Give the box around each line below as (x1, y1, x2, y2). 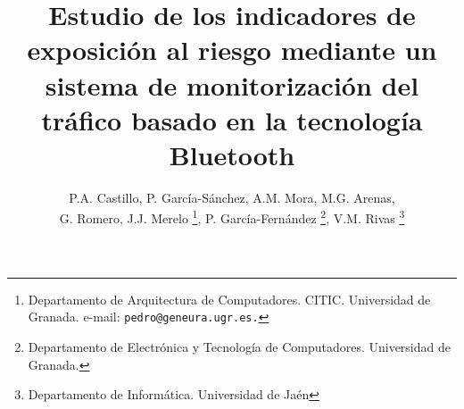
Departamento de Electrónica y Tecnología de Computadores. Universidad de (28, 337, 451, 355)
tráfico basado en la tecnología (41, 101, 423, 138)
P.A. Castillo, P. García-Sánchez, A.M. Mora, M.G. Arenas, (69, 188, 395, 206)
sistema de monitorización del (45, 66, 419, 103)
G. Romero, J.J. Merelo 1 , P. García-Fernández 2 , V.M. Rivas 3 (59, 206, 405, 228)
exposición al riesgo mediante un (27, 31, 437, 68)
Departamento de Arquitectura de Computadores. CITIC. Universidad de (28, 289, 431, 308)
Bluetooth (169, 136, 295, 172)
